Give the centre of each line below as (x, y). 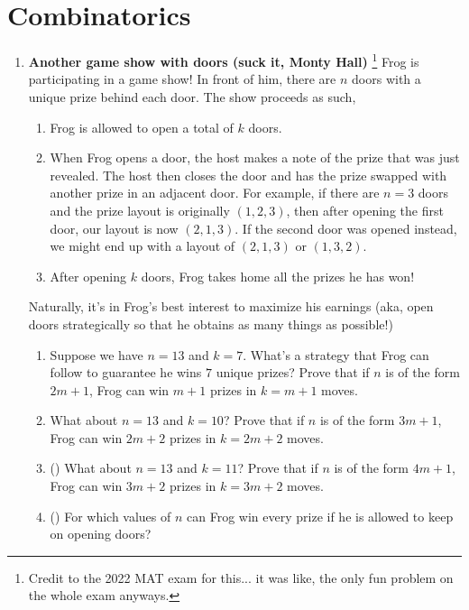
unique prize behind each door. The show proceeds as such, (192, 96)
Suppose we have (97, 354)
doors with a (386, 79)
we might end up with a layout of (143, 246)
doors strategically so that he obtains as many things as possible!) (211, 323)
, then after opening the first (365, 210)
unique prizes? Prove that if (293, 372)
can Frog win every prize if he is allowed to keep (320, 516)
